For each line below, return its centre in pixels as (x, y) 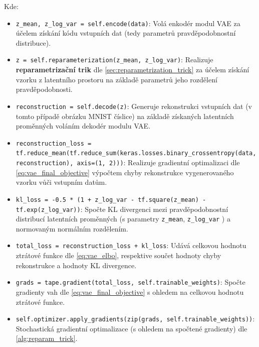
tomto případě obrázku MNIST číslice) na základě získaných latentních (125, 116)
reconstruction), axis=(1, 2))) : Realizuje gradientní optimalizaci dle (128, 162)
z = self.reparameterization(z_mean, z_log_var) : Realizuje (114, 60)
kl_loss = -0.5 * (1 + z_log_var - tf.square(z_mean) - (111, 200)
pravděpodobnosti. (44, 89)
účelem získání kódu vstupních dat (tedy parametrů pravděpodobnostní (126, 33)
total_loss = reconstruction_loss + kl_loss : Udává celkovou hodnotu (131, 245)
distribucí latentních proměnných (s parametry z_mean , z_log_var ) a (123, 219)
